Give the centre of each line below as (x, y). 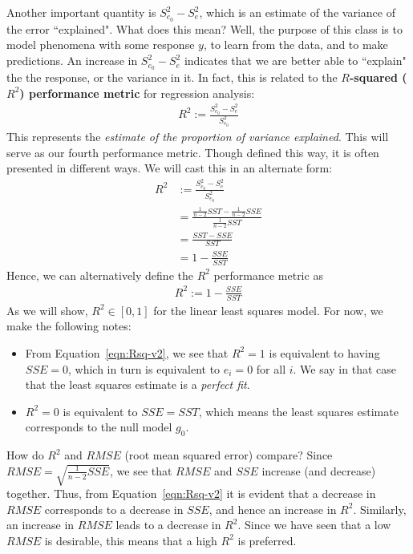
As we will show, (47, 310)
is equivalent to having (324, 352)
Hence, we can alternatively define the (100, 275)
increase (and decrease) (319, 470)
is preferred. (267, 540)
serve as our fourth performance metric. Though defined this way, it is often (193, 152)
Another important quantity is (81, 12)
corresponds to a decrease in (114, 509)
